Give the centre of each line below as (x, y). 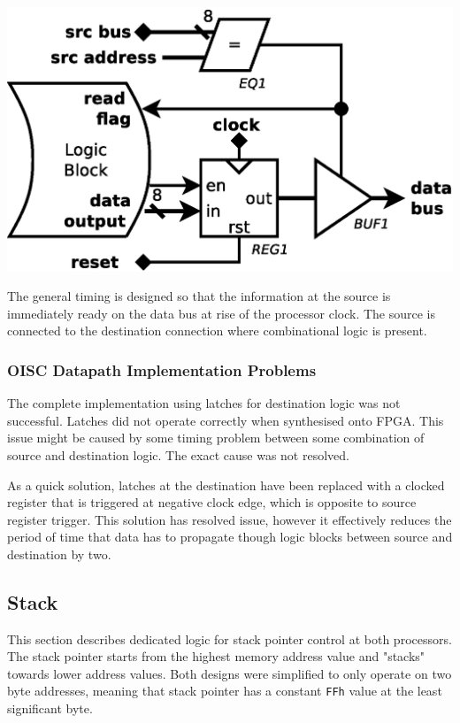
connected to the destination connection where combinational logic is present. (217, 331)
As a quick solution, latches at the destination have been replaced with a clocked (226, 485)
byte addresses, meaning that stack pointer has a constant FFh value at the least (225, 691)
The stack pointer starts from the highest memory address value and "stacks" (216, 656)
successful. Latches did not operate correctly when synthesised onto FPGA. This (226, 420)
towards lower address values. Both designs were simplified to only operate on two (230, 673)
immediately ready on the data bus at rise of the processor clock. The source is (221, 313)
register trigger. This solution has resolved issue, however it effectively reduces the (230, 519)
